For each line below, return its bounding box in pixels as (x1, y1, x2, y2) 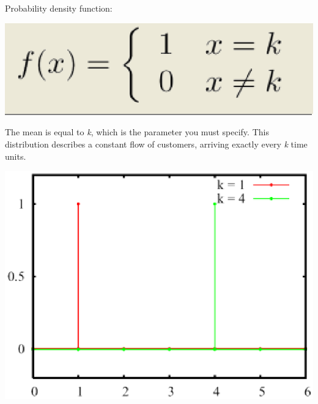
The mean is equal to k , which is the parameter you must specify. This (5, 125, 269, 138)
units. (5, 149, 26, 162)
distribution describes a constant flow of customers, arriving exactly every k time (5, 137, 308, 150)
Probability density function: (5, 2, 113, 15)
